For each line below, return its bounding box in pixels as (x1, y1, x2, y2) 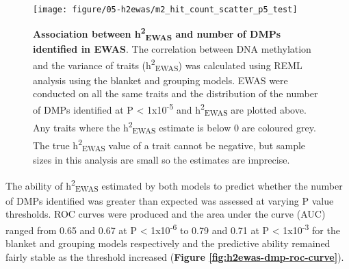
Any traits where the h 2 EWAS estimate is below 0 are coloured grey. (33, 118, 316, 136)
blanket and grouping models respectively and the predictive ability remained (5, 236, 331, 251)
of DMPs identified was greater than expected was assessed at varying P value (5, 193, 334, 207)
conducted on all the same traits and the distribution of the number (33, 86, 318, 101)
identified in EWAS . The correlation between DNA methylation (33, 42, 311, 56)
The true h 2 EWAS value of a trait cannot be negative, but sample (33, 136, 306, 154)
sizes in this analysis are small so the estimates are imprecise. (33, 153, 290, 167)
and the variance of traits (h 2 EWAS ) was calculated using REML (33, 56, 302, 74)
